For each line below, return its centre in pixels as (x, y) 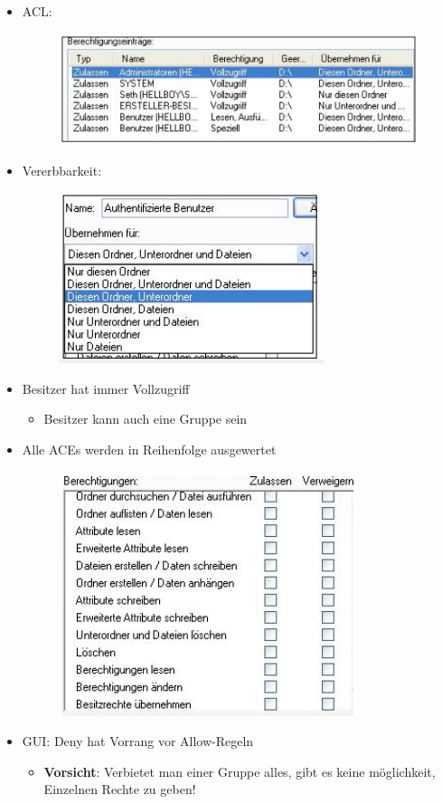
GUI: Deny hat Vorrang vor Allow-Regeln (138, 741)
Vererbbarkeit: (62, 170)
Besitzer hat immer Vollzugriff (106, 388)
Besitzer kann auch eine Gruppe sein (146, 419)
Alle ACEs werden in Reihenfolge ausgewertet (149, 450)
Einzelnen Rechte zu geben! (120, 789)
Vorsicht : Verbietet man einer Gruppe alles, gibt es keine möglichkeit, (240, 771)
